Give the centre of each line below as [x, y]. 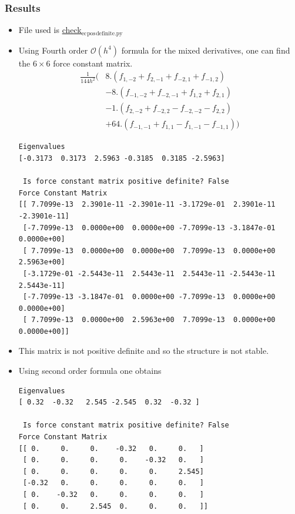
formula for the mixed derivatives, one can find [206, 50]
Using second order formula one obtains [90, 371]
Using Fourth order [53, 50]
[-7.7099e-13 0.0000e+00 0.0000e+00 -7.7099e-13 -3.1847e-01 [149, 228]
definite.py [109, 33]
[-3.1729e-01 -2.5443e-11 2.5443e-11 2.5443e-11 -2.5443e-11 [149, 273]
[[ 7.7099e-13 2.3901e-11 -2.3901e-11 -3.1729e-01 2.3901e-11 [147, 205]
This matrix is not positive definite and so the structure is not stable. [144, 351]
